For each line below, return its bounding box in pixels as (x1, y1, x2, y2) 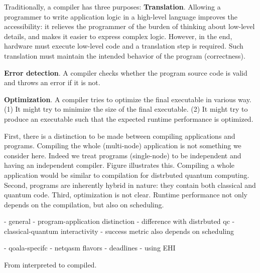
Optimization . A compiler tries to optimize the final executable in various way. (4, 94, 251, 104)
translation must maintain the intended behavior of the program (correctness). (4, 50, 245, 61)
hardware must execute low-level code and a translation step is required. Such (4, 41, 243, 51)
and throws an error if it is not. (4, 77, 100, 88)
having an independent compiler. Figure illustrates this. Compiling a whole (4, 160, 235, 170)
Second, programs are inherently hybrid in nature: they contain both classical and (4, 179, 256, 190)
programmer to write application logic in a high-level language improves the (4, 11, 237, 22)
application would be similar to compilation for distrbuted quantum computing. (4, 169, 249, 180)
